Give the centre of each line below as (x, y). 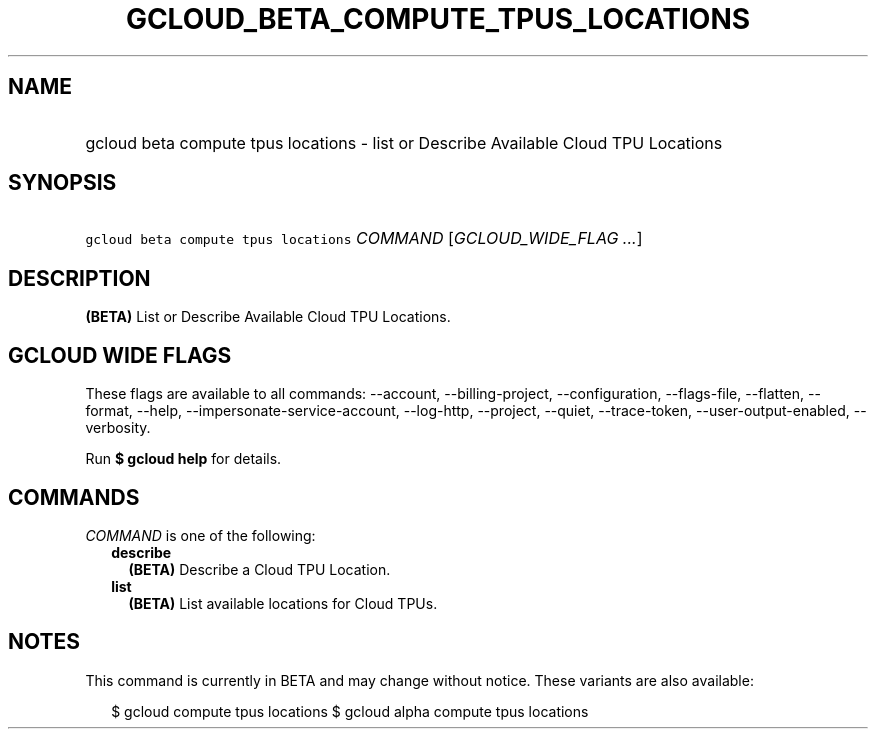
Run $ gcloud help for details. (183, 459)
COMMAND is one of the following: (200, 535)
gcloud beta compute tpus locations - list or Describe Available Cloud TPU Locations (404, 142)
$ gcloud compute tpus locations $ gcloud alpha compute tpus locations (350, 711)
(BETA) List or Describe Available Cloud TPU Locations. (268, 317)
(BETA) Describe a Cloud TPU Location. (259, 569)
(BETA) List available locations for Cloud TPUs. (283, 603)
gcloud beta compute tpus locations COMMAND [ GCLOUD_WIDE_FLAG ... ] (364, 238)
